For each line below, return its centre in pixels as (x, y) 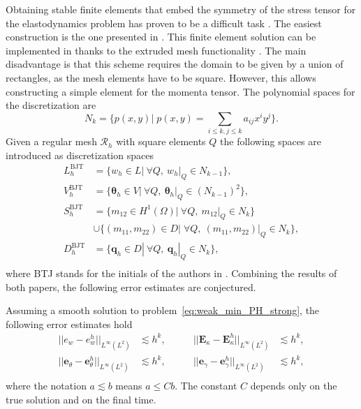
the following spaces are (271, 141)
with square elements (161, 141)
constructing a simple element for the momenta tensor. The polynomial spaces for (180, 91)
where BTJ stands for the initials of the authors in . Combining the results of (171, 273)
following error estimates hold (69, 324)
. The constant (206, 386)
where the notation (46, 386)
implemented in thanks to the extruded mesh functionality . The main (156, 50)
